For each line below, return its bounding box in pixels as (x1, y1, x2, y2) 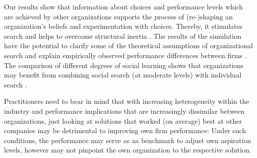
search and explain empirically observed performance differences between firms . (4, 50, 247, 60)
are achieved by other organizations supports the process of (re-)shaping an (4, 11, 233, 21)
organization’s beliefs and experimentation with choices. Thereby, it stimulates (4, 21, 243, 31)
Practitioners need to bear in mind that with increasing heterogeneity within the (4, 96, 250, 106)
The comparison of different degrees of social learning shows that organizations (4, 60, 244, 70)
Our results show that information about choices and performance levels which (4, 1, 243, 11)
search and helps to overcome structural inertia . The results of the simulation (4, 30, 242, 41)
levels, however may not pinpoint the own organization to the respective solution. (4, 145, 252, 155)
